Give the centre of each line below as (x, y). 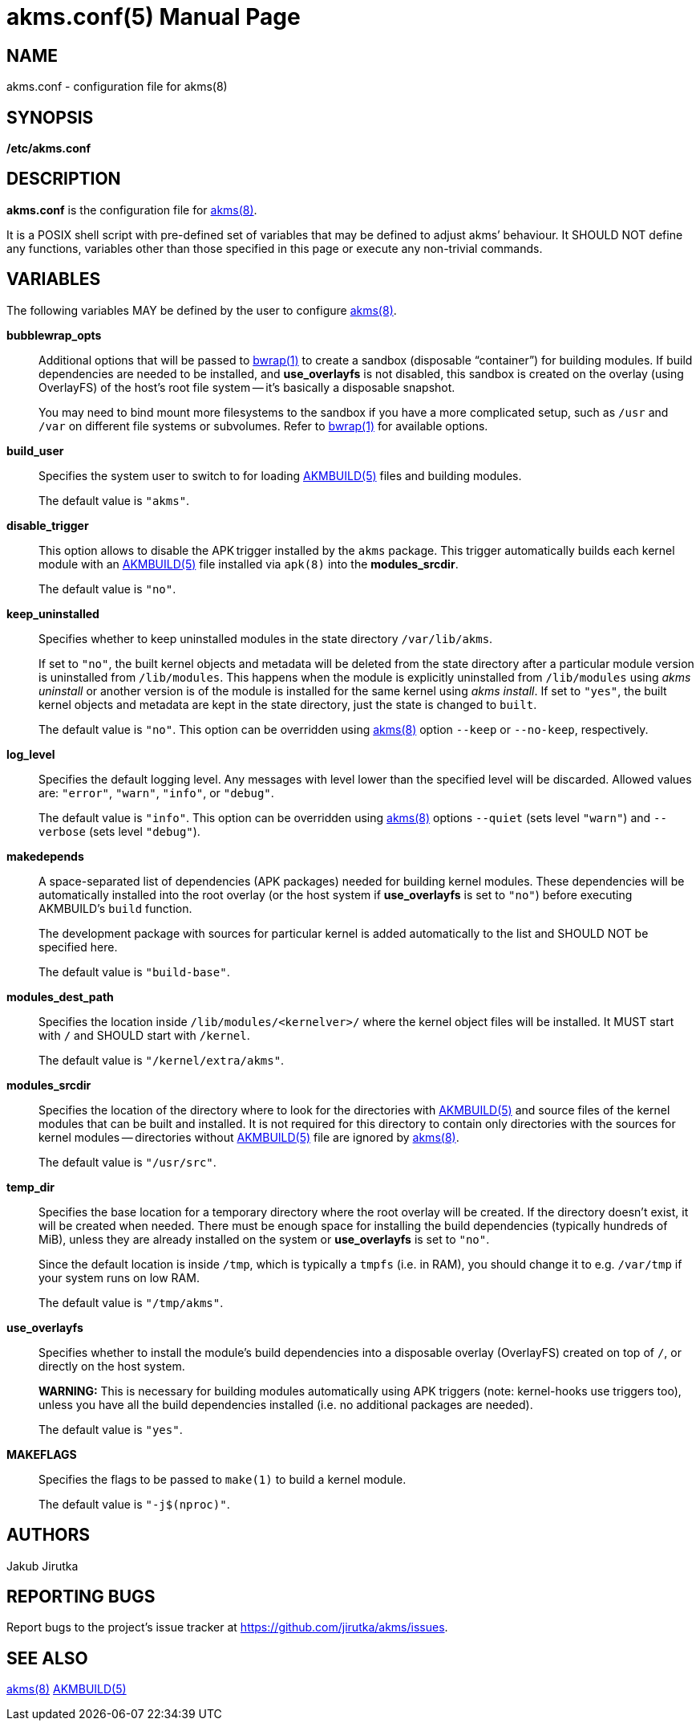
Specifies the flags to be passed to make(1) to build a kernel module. (223, 1479)
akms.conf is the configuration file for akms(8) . (132, 210)
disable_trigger (48, 525)
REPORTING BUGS (81, 1596)
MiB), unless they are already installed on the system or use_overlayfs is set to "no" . (264, 1239)
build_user (35, 450)
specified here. (78, 947)
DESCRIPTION (64, 179)
